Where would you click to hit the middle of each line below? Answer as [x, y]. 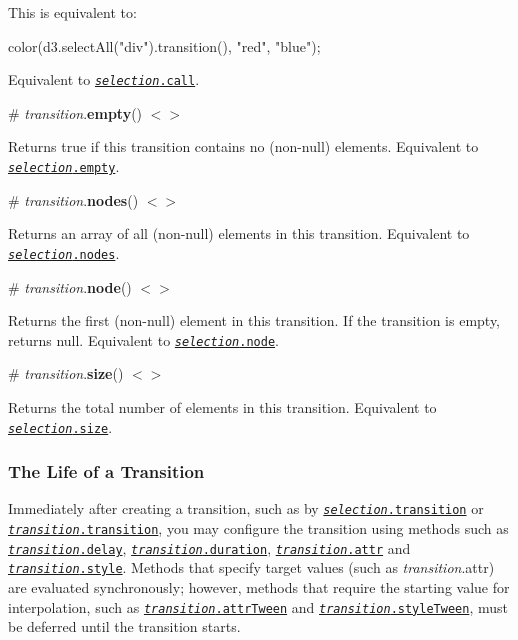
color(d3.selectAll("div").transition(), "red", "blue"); [164, 45]
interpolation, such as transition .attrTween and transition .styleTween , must [258, 606]
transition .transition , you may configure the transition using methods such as [258, 528]
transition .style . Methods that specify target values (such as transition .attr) [251, 567]
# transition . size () [66, 373]
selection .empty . [64, 166]
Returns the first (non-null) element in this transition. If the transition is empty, [254, 320]
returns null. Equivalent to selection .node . [143, 339]
